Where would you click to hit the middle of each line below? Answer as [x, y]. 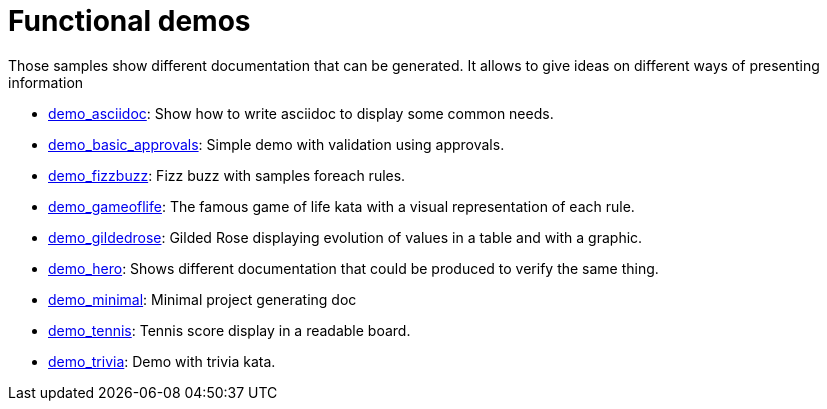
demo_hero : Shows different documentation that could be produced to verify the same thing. [353, 268]
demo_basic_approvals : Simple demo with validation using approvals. [276, 144]
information [46, 82]
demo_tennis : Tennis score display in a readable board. [229, 330]
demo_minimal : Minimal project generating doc [202, 299]
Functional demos [129, 21]
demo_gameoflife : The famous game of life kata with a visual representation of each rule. [341, 206]
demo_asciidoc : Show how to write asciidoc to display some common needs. [301, 113]
